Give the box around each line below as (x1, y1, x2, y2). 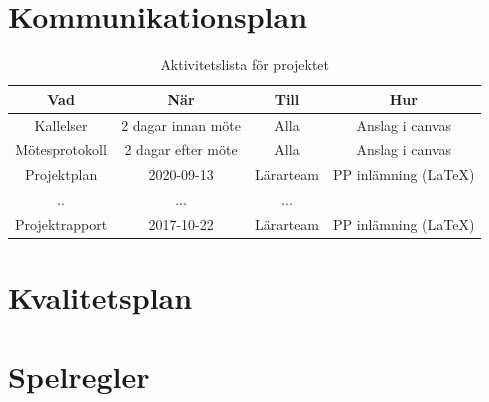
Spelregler (8, 355, 150, 396)
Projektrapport (15, 213, 108, 234)
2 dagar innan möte (121, 114, 241, 135)
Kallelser (34, 114, 88, 135)
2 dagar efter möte (124, 139, 238, 160)
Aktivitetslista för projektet (160, 54, 330, 75)
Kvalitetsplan (8, 277, 193, 318)
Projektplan (24, 164, 98, 185)
